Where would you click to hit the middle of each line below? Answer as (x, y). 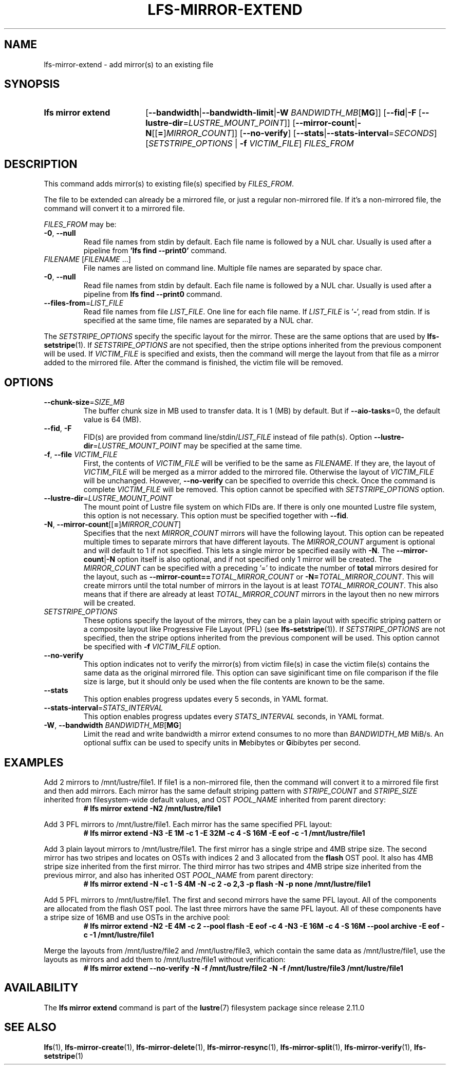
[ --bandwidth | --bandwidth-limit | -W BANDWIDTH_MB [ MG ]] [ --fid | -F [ (284, 113)
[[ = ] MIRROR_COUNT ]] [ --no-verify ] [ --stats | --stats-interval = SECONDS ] (294, 133)
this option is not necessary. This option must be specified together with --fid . (216, 516)
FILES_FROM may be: (80, 224)
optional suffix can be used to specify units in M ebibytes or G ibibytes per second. (222, 743)
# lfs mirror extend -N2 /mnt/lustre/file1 (152, 808)
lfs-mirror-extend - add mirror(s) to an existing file (129, 64)
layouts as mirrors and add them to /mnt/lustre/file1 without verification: (165, 959)
